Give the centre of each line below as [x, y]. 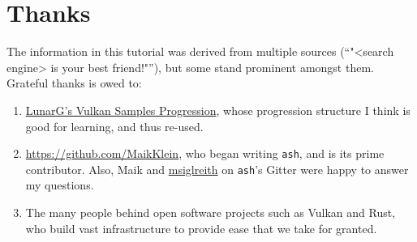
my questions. [60, 185]
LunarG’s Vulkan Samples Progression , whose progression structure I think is [218, 110]
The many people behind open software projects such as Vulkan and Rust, [211, 212]
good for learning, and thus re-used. [114, 126]
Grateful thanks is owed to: [74, 83]
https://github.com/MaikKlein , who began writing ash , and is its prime [205, 153]
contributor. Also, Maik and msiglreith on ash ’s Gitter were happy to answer [217, 169]
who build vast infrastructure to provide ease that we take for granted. [201, 228]
